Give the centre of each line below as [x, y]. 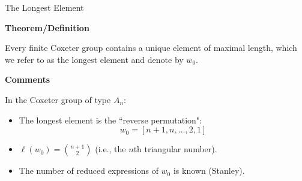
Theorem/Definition [47, 27]
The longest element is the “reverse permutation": [110, 120]
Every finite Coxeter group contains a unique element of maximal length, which [151, 48]
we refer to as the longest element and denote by [94, 59]
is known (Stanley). [209, 171]
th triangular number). [175, 149]
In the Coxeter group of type [58, 99]
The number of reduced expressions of [89, 171]
